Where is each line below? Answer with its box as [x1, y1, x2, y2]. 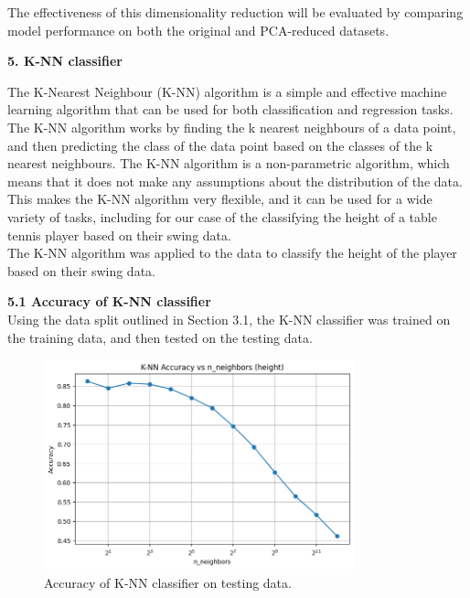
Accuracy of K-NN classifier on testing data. [44, 572, 292, 592]
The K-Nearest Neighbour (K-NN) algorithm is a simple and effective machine [7, 81, 447, 101]
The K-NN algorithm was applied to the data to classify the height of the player [7, 243, 457, 262]
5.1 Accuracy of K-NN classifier [7, 292, 211, 311]
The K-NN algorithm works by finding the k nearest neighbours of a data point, [7, 117, 456, 136]
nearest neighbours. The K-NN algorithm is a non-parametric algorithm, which [7, 154, 450, 173]
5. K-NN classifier [7, 51, 123, 70]
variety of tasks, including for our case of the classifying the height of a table [7, 207, 437, 226]
